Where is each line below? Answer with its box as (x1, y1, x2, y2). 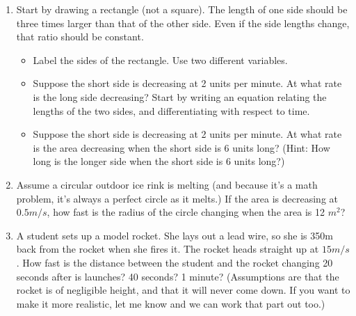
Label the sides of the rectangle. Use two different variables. (33, 52, 288, 67)
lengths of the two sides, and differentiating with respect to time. (33, 103, 310, 118)
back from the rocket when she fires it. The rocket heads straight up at (16, 242, 319, 256)
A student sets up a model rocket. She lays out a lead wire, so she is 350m (16, 228, 333, 242)
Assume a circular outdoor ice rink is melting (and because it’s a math (16, 177, 318, 191)
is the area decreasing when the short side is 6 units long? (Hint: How (33, 140, 330, 155)
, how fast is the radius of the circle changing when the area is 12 (47, 205, 325, 219)
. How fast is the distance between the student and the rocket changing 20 (16, 255, 333, 269)
